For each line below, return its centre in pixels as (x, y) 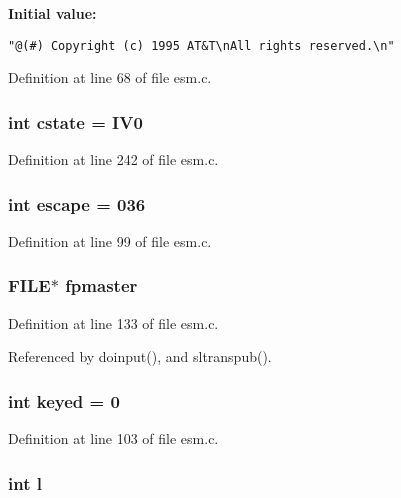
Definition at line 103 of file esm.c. (113, 438)
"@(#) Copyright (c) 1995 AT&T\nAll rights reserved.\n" (201, 45)
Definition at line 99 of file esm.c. (110, 240)
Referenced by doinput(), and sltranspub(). (140, 356)
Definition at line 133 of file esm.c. (113, 322)
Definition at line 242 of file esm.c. (113, 159)
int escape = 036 (77, 203)
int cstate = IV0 (75, 121)
